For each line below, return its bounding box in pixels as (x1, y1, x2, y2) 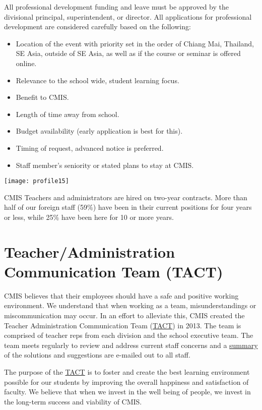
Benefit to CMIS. (16, 92, 69, 102)
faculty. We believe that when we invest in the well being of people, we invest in (4, 386, 251, 397)
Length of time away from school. (16, 108, 119, 119)
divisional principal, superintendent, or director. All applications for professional (4, 11, 252, 22)
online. (16, 57, 37, 68)
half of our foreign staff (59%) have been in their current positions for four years (4, 202, 252, 212)
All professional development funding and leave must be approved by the (4, 2, 229, 12)
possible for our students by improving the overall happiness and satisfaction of (4, 376, 249, 387)
